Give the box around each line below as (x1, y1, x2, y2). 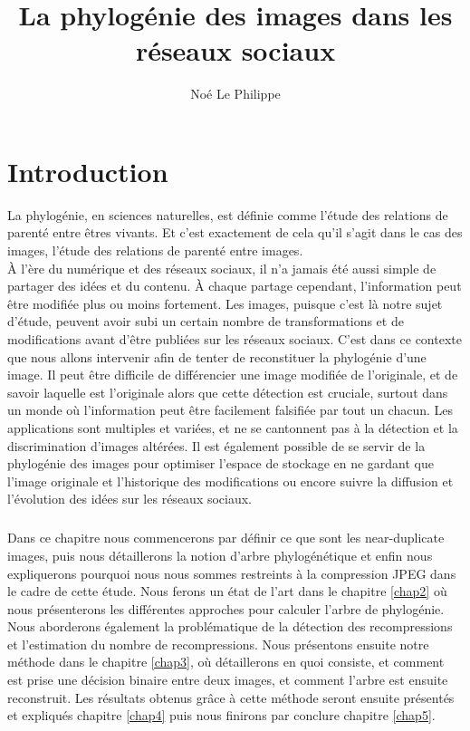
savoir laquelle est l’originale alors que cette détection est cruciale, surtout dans (7, 382, 448, 401)
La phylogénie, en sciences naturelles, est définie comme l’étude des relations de (7, 205, 448, 224)
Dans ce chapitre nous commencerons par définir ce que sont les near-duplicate (7, 528, 445, 547)
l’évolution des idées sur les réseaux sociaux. (7, 489, 253, 508)
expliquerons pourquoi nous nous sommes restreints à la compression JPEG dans (7, 563, 456, 582)
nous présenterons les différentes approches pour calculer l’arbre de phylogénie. (7, 599, 445, 618)
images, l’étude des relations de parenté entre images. (7, 241, 303, 260)
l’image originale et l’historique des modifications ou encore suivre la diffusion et (7, 471, 454, 490)
